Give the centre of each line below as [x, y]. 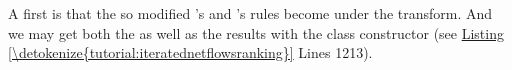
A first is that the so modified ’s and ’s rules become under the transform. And [250, 13]
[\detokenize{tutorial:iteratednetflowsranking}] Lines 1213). [190, 52]
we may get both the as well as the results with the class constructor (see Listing [256, 32]
